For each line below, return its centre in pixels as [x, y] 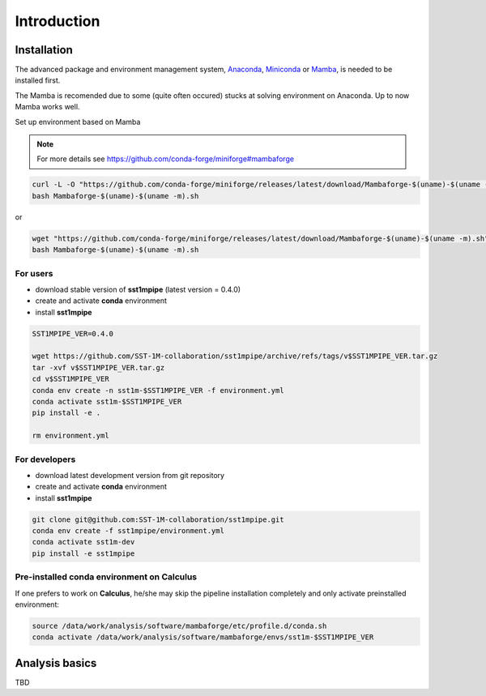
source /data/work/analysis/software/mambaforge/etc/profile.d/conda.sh [179, 626]
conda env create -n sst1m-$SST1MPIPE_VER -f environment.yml [158, 390]
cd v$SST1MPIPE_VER [70, 379]
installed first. [38, 80]
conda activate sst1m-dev [83, 542]
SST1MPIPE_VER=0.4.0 [72, 333]
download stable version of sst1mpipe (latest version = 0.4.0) [138, 289]
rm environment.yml [70, 436]
